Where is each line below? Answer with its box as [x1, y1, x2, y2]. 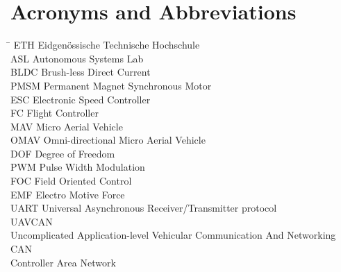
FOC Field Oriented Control [10, 173, 132, 188]
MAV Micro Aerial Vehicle [10, 119, 123, 133]
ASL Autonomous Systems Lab [10, 51, 144, 65]
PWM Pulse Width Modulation [10, 160, 145, 174]
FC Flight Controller [10, 105, 99, 120]
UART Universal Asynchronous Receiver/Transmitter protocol [10, 201, 277, 215]
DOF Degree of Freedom [10, 146, 115, 160]
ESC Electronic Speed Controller [10, 92, 151, 106]
